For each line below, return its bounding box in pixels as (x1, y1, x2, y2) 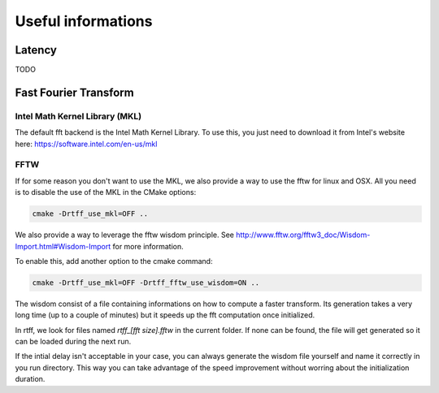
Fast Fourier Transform (15, 85, 134, 99)
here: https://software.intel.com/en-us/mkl (15, 139, 158, 149)
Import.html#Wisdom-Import (15, 241, 111, 251)
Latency (15, 43, 57, 57)
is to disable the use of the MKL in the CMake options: (15, 188, 197, 197)
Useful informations (15, 12, 153, 30)
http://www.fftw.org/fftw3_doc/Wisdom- (236, 230, 371, 240)
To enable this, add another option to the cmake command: (15, 256, 213, 266)
